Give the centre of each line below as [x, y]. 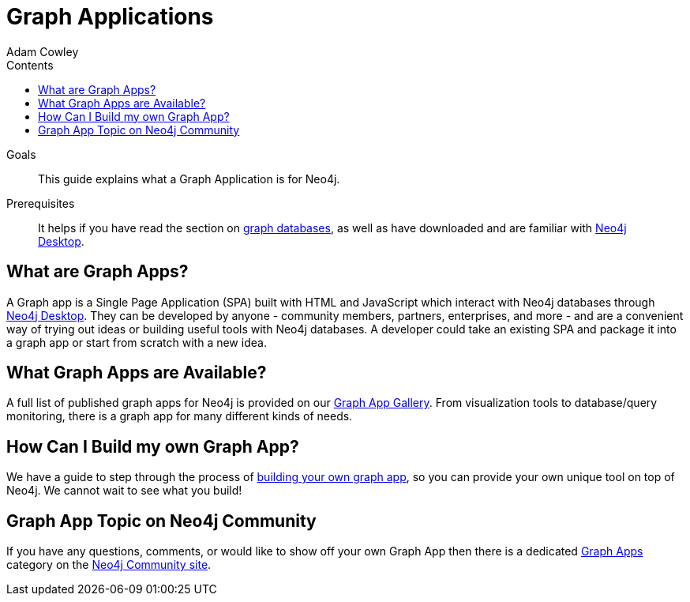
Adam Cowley [43, 51]
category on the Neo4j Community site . [109, 565]
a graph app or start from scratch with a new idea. [137, 342]
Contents [30, 65]
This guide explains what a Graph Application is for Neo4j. [189, 179]
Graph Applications [110, 17]
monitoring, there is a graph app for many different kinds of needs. [180, 416]
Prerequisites [41, 203]
